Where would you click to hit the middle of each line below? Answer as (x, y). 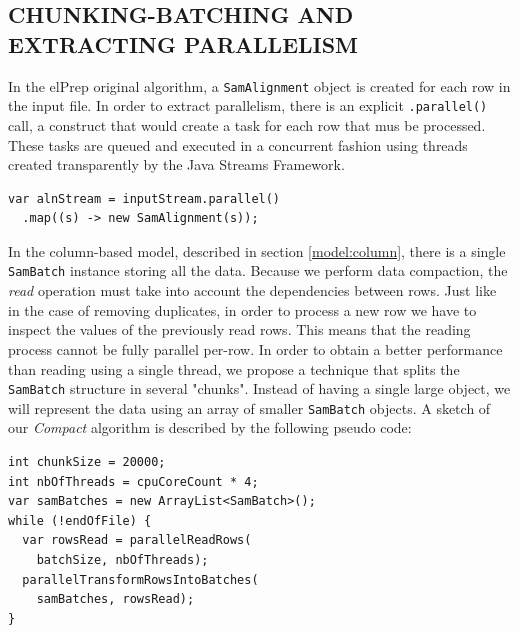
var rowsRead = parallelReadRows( (137, 540)
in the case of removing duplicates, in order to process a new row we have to (242, 309)
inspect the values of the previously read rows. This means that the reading (239, 329)
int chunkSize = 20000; (87, 462)
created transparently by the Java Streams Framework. (176, 164)
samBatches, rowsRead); (115, 599)
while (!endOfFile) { (80, 520)
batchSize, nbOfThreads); (122, 559)
